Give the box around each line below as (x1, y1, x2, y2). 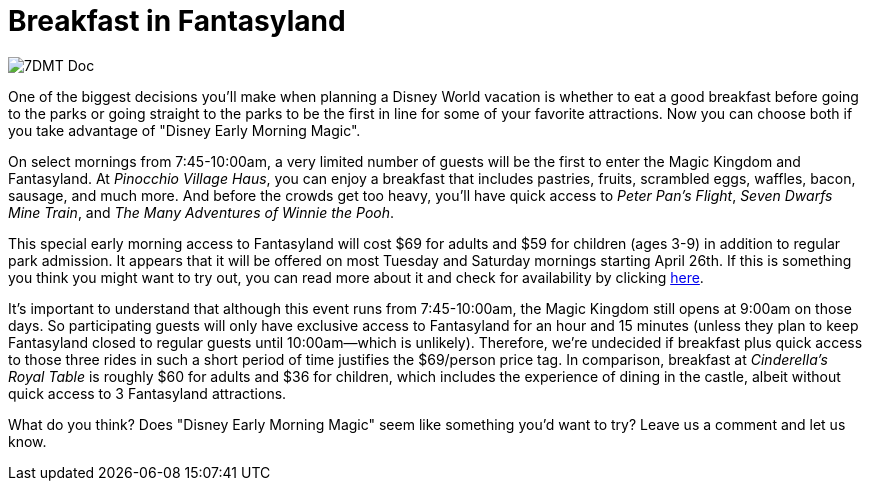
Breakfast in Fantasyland (8, 4, 346, 38)
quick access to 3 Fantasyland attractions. (8, 384, 287, 402)
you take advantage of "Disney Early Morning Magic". (8, 121, 361, 139)
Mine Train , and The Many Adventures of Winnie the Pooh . (8, 203, 395, 221)
